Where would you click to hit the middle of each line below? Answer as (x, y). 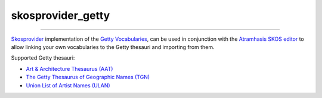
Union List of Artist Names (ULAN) (68, 85)
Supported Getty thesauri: (43, 58)
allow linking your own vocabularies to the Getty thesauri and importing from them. (113, 47)
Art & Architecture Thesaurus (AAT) (69, 68)
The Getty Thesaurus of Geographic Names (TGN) (88, 77)
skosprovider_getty (61, 15)
